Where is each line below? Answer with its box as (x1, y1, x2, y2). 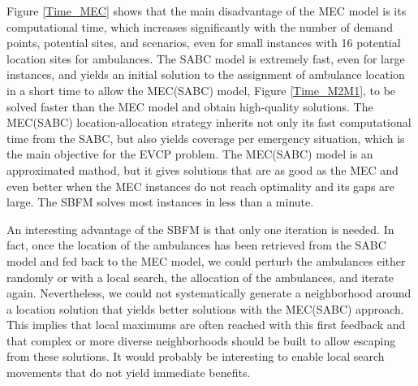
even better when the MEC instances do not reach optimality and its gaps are (6, 177, 394, 194)
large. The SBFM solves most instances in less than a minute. (6, 193, 314, 210)
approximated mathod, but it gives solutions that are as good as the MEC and (6, 161, 399, 178)
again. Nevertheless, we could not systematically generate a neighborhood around (6, 284, 412, 301)
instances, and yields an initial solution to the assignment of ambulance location (6, 66, 405, 83)
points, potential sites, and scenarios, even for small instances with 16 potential (6, 34, 401, 51)
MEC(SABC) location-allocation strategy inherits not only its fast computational (6, 114, 412, 131)
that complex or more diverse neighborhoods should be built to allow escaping (6, 332, 396, 349)
